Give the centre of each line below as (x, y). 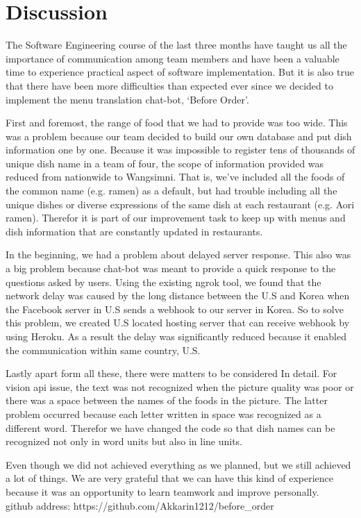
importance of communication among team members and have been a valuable (173, 58)
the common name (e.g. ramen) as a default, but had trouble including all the (171, 191)
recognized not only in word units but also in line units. (124, 441)
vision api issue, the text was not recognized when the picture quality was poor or (180, 386)
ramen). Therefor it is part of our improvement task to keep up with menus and (176, 218)
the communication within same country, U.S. (103, 350)
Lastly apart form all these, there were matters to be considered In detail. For (171, 373)
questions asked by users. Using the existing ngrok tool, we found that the (163, 282)
